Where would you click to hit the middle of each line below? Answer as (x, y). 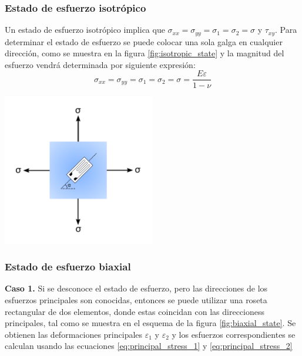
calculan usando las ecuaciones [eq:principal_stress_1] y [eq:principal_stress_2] (149, 346)
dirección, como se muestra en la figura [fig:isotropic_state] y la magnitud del (145, 53)
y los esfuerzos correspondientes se (234, 334)
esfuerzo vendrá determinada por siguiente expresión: (100, 64)
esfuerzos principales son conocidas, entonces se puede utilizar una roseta (136, 299)
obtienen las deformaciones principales (74, 334)
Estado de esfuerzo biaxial (68, 267)
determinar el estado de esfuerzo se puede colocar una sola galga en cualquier (144, 41)
